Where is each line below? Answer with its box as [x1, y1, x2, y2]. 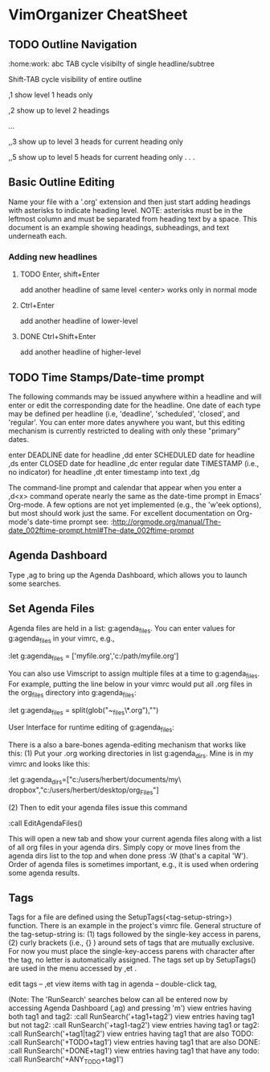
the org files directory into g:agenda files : [8, 687, 137, 699]
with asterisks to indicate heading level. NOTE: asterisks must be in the [8, 205, 243, 215]
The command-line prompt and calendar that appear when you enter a [8, 482, 243, 492]
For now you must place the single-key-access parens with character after [8, 947, 256, 956]
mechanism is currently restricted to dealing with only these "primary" [8, 426, 241, 436]
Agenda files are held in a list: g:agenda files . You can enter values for [8, 623, 235, 635]
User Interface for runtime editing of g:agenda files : [8, 722, 175, 734]
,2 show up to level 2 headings [8, 106, 110, 115]
